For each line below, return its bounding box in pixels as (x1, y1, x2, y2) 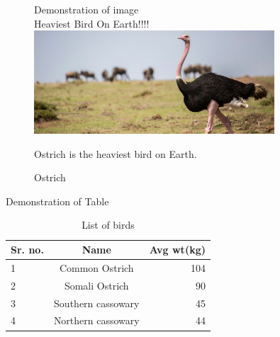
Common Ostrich (59, 260, 134, 275)
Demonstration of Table (6, 193, 109, 208)
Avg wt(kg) (149, 242, 206, 257)
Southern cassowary (54, 295, 140, 310)
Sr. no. (11, 242, 44, 257)
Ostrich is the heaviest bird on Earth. (34, 146, 197, 161)
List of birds (82, 217, 135, 232)
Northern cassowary (53, 313, 140, 328)
